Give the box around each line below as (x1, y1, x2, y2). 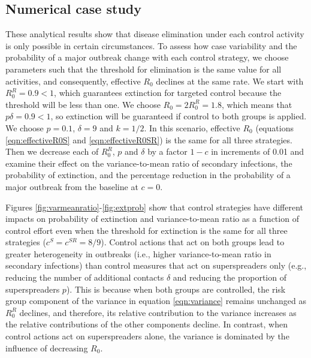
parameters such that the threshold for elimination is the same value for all (5, 62, 282, 75)
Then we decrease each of (5, 145, 99, 158)
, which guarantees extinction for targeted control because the (54, 86, 282, 99)
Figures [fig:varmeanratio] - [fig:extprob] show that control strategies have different (5, 200, 304, 213)
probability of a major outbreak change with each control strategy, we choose (5, 51, 289, 64)
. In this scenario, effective (144, 121, 240, 134)
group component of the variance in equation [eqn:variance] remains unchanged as (5, 294, 307, 307)
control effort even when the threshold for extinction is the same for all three (5, 224, 288, 236)
